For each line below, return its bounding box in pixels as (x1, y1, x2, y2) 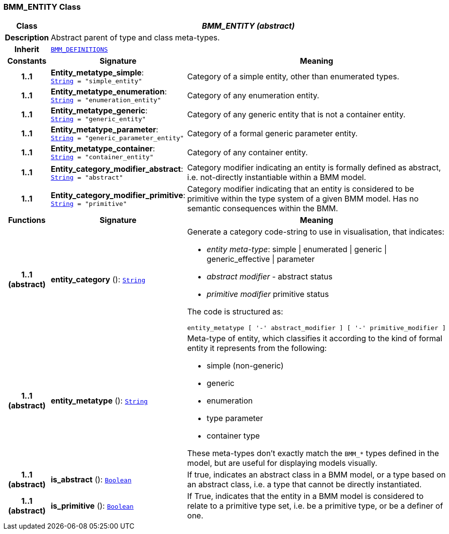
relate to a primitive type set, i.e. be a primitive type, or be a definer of (187, 501, 443, 511)
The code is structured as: (187, 307, 283, 317)
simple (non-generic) (207, 361, 284, 371)
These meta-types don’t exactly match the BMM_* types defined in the (187, 448, 439, 459)
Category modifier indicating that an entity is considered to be (187, 184, 414, 194)
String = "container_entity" (51, 153, 154, 161)
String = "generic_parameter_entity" (51, 134, 184, 142)
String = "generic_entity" (51, 115, 146, 123)
